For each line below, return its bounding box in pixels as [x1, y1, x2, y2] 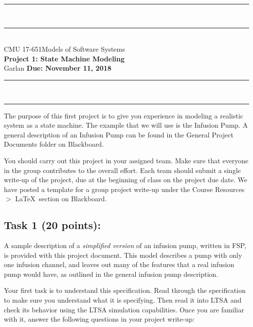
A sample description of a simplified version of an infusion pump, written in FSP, [4, 240, 247, 250]
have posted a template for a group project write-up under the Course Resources [4, 184, 245, 194]
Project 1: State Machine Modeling [4, 53, 125, 63]
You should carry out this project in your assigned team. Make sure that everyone [4, 155, 249, 165]
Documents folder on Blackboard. [4, 139, 104, 149]
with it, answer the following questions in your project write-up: [4, 314, 195, 324]
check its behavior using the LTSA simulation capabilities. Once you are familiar [4, 304, 244, 314]
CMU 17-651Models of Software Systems [4, 44, 125, 54]
